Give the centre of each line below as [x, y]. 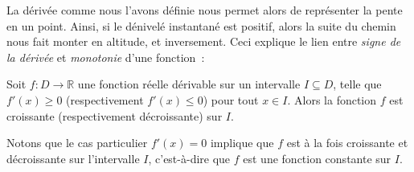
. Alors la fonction [332, 99]
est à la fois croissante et [347, 143]
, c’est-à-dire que [189, 158]
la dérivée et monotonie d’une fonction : [106, 57]
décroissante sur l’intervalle [73, 158]
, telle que [357, 84]
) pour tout [231, 99]
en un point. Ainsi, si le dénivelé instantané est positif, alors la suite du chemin [201, 25]
